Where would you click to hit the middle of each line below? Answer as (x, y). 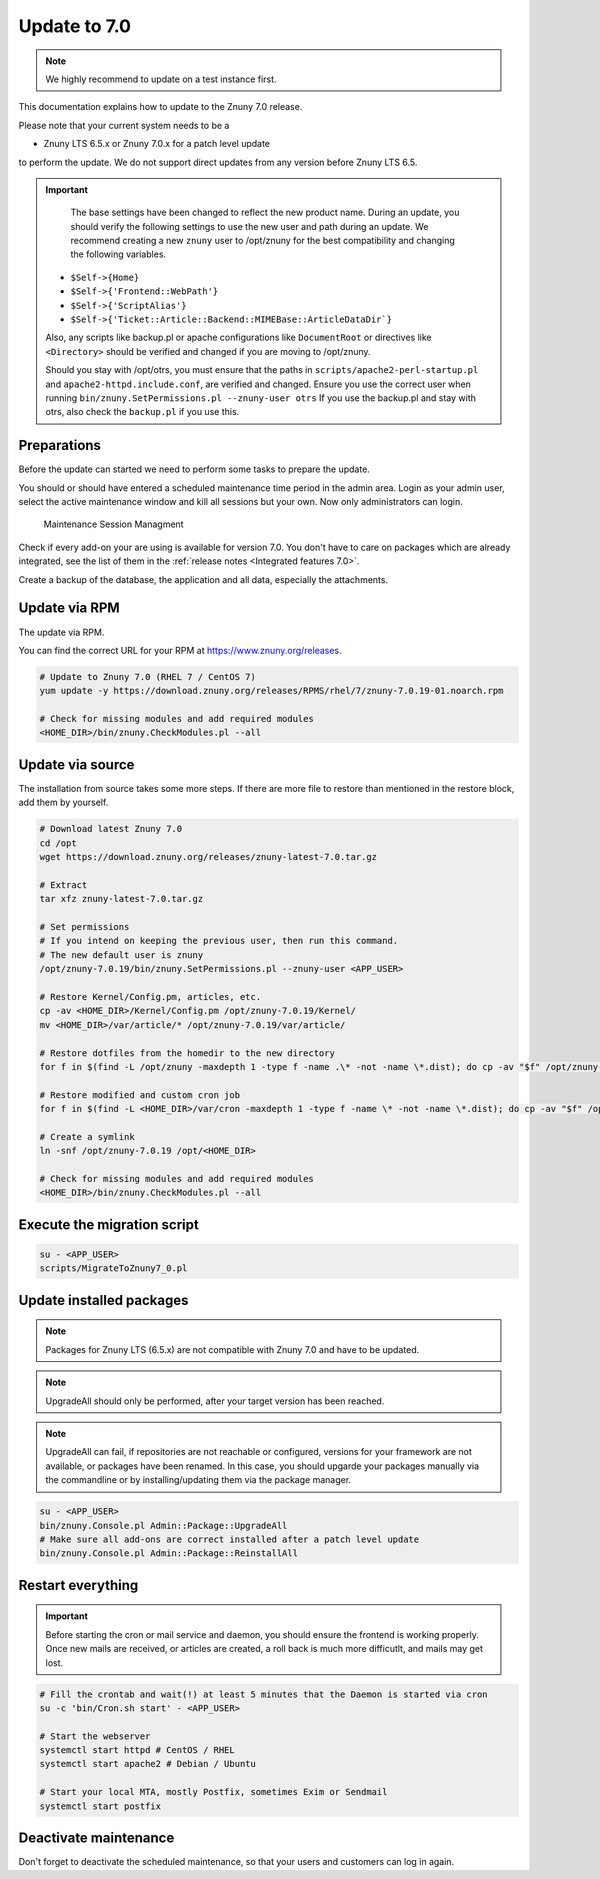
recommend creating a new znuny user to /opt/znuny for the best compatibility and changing (262, 241)
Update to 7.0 (75, 26)
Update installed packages (103, 1300)
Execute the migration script (108, 1224)
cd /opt (58, 843)
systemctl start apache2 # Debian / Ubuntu (148, 1764)
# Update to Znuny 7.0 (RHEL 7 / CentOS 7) (148, 676)
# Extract (63, 884)
